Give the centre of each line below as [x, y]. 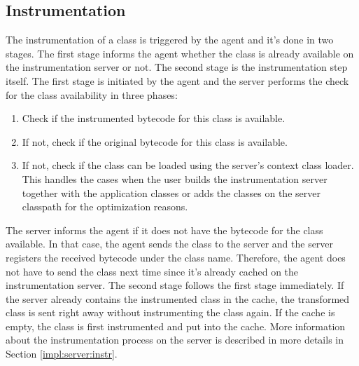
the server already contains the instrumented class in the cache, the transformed [178, 298]
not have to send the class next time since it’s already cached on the [152, 271]
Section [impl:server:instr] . [62, 354]
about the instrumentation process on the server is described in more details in [175, 340]
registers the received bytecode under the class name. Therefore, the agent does [176, 257]
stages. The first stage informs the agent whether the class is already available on [180, 53]
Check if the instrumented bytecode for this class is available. [154, 118]
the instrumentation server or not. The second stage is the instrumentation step [177, 67]
